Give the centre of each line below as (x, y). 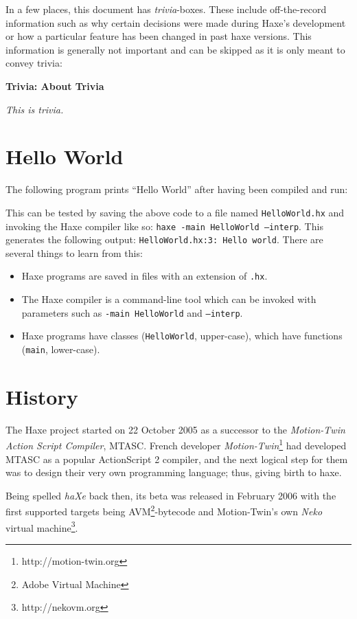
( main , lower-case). (61, 349)
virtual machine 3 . (42, 526)
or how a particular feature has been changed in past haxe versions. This (159, 36)
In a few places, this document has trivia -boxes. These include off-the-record (166, 9)
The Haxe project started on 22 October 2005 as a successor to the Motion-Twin (175, 429)
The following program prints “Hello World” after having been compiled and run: (177, 189)
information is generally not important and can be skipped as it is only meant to (175, 49)
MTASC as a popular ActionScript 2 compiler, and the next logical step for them (177, 459)
